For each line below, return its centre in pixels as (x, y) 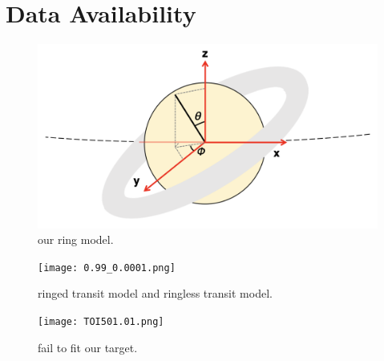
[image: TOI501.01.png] (101, 321)
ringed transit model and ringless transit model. (155, 293)
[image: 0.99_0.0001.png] (107, 268)
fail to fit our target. (88, 347)
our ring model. (76, 239)
